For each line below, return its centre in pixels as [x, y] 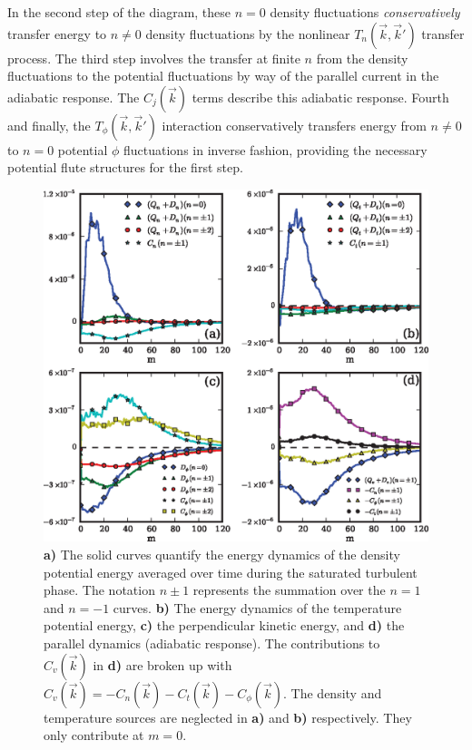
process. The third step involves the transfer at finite [154, 58]
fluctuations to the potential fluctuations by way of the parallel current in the [223, 76]
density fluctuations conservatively [365, 12]
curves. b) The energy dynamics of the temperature [257, 607]
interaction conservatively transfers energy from [294, 125]
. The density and [333, 692]
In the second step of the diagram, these [119, 12]
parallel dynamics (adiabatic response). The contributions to [212, 643]
